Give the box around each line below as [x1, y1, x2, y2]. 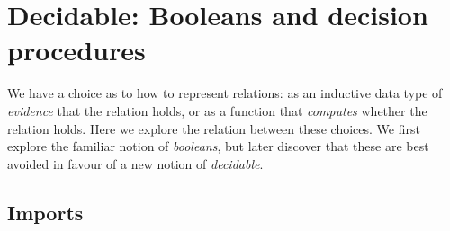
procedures [7, 31, 146, 68]
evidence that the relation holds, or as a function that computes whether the [7, 101, 427, 120]
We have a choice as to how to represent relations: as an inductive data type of [7, 84, 443, 102]
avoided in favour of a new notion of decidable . [7, 154, 264, 173]
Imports [7, 198, 84, 226]
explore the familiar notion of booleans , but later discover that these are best [7, 137, 429, 155]
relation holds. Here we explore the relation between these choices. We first [7, 119, 420, 138]
